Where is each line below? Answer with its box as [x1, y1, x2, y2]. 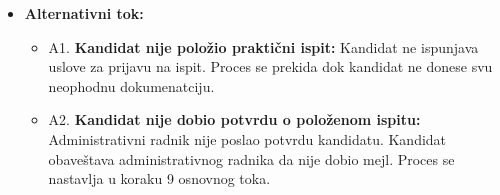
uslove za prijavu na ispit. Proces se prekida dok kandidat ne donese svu [48, 56, 493, 77]
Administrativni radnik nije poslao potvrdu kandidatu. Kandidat [48, 128, 447, 149]
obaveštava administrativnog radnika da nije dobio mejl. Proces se [48, 148, 455, 169]
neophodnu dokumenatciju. [48, 75, 215, 96]
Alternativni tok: [24, 3, 144, 23]
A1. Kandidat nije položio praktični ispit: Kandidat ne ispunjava [48, 36, 479, 57]
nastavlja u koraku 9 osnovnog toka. [48, 168, 271, 189]
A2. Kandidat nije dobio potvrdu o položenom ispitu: [48, 109, 421, 130]
